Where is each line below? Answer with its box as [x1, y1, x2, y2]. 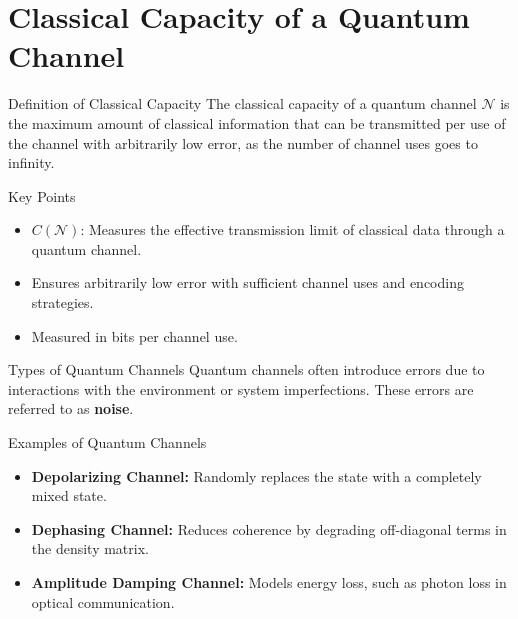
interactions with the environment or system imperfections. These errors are [8, 378, 474, 399]
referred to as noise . [8, 398, 134, 419]
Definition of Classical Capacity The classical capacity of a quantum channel [8, 93, 477, 114]
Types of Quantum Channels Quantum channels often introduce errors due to [8, 359, 485, 380]
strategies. [31, 292, 94, 313]
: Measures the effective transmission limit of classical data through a [80, 219, 505, 240]
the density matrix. [31, 538, 149, 559]
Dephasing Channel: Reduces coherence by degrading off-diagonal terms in [31, 518, 507, 539]
